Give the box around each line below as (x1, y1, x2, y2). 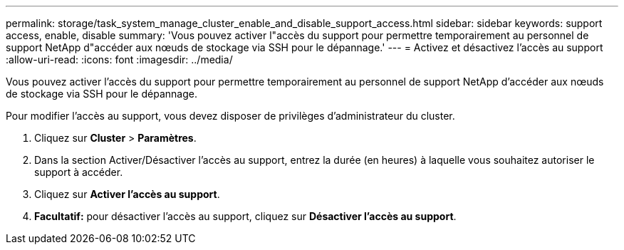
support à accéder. (34, 166, 123, 178)
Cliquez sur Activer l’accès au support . (34, 188, 220, 200)
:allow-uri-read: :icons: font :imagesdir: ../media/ (6, 53, 233, 66)
